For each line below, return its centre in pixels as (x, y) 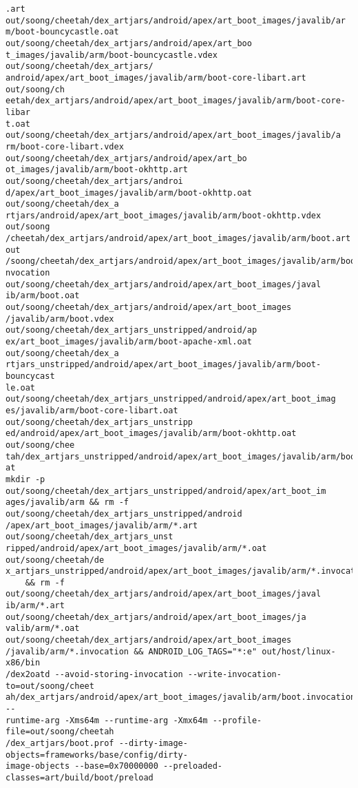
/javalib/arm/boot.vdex (60, 319)
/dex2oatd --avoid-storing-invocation (94, 675)
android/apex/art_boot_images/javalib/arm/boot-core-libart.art (156, 77)
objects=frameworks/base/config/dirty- (97, 755)
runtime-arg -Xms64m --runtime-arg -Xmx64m (107, 720)
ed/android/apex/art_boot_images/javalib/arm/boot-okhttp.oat (151, 434)
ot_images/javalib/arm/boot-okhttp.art (97, 170)
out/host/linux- (299, 651)
